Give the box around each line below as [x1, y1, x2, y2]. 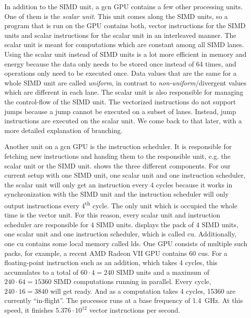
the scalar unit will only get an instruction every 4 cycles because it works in [4, 179, 233, 189]
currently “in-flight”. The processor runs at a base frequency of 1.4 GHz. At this [4, 295, 243, 305]
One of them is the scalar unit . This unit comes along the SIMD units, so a [4, 11, 228, 21]
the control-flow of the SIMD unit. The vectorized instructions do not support [4, 96, 236, 106]
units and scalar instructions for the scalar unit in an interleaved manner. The [4, 30, 236, 40]
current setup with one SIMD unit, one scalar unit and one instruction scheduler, [4, 170, 246, 180]
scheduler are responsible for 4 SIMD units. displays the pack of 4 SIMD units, [4, 219, 238, 229]
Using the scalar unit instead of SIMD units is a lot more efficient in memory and [4, 49, 247, 59]
